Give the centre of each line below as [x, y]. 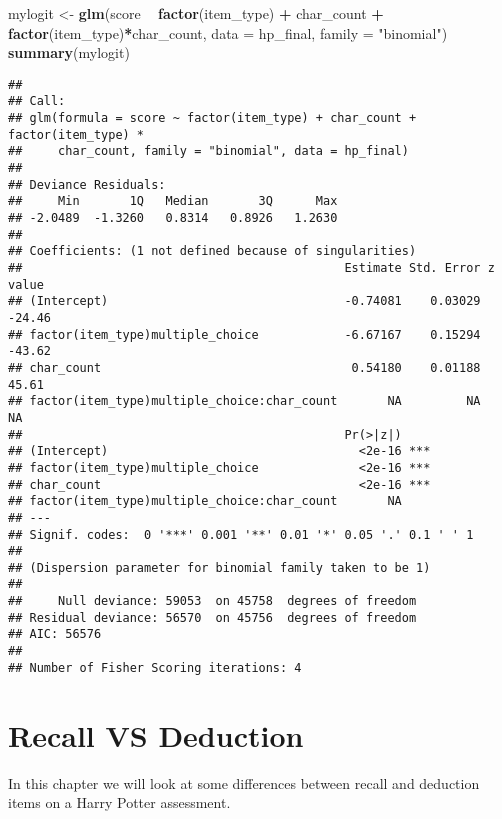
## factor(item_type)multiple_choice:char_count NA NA [244, 401]
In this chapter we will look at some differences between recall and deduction [244, 782]
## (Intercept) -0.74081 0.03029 [244, 301]
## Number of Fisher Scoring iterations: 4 [155, 667]
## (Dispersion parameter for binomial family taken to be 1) [219, 567]
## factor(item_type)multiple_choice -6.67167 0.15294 [244, 334]
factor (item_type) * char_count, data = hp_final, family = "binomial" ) [228, 32]
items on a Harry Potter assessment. [119, 802]
